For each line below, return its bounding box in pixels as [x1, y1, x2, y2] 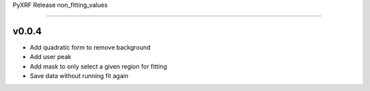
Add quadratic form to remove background [29, 43, 151, 51]
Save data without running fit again [29, 72, 129, 80]
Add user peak [29, 53, 72, 61]
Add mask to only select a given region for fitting [29, 62, 168, 71]
